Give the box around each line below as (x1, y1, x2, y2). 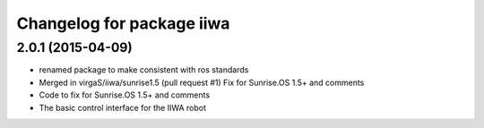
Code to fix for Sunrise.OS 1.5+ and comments (39, 90, 211, 100)
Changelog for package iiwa (16, 13, 230, 33)
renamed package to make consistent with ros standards (39, 64, 249, 75)
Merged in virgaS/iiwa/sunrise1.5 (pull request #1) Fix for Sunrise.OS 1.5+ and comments (39, 77, 365, 88)
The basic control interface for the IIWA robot (39, 102, 206, 113)
